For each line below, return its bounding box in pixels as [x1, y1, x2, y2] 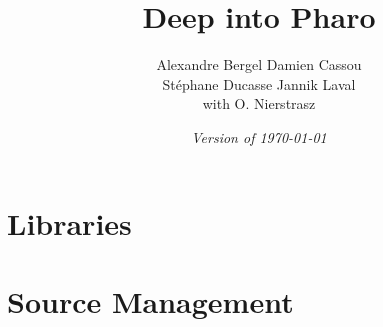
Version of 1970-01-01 [191, 126, 327, 147]
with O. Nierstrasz [202, 93, 316, 114]
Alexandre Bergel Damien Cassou [156, 54, 362, 75]
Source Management [7, 280, 294, 321]
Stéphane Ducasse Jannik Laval [162, 73, 356, 94]
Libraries [7, 202, 132, 243]
